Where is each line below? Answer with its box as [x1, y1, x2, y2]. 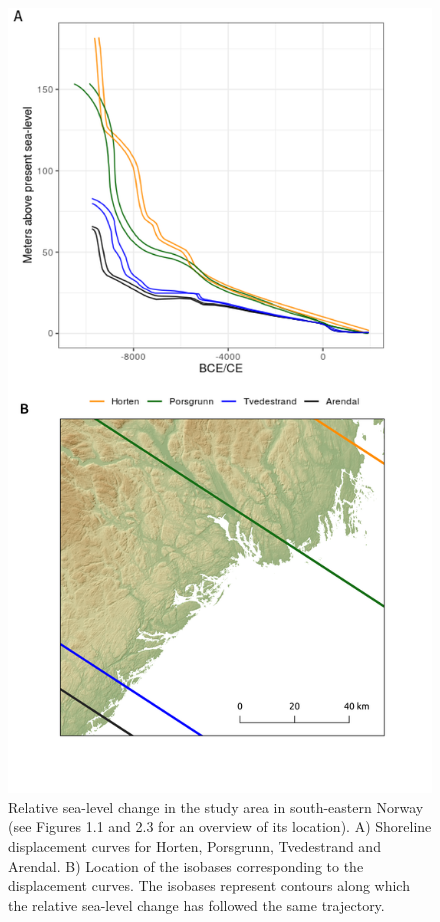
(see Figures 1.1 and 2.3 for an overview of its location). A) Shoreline [8, 816, 432, 837]
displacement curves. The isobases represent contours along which [8, 875, 410, 896]
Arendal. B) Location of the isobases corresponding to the [8, 855, 364, 876]
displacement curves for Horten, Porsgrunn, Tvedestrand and [8, 835, 381, 856]
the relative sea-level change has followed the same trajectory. [8, 894, 385, 915]
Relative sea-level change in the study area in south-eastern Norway [8, 796, 424, 817]
